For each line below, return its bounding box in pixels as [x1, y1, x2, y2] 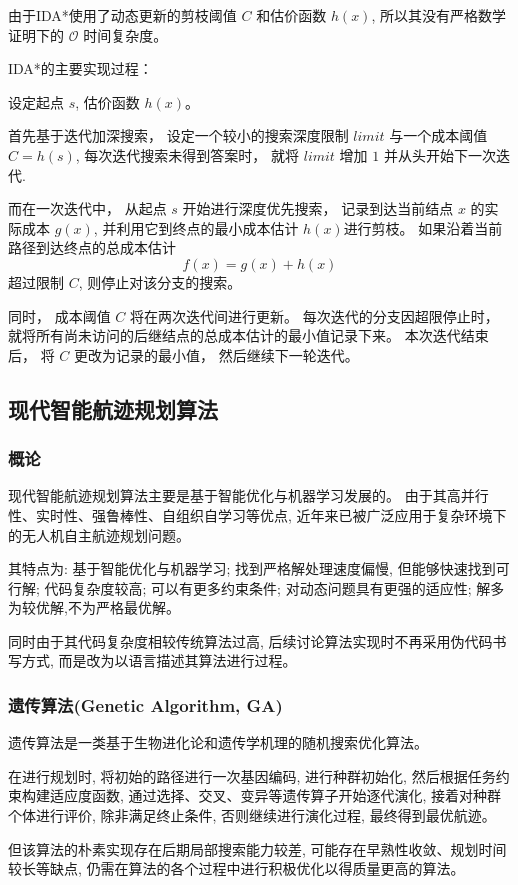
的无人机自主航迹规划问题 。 [8, 524, 190, 545]
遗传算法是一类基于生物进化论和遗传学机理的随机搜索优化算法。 [8, 732, 428, 753]
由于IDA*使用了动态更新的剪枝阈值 [8, 5, 237, 25]
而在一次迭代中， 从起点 [8, 198, 167, 219]
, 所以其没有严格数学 [371, 5, 506, 25]
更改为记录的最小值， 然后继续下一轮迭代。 [74, 344, 359, 365]
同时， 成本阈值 [8, 305, 111, 326]
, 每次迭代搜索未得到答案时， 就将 [75, 144, 300, 165]
